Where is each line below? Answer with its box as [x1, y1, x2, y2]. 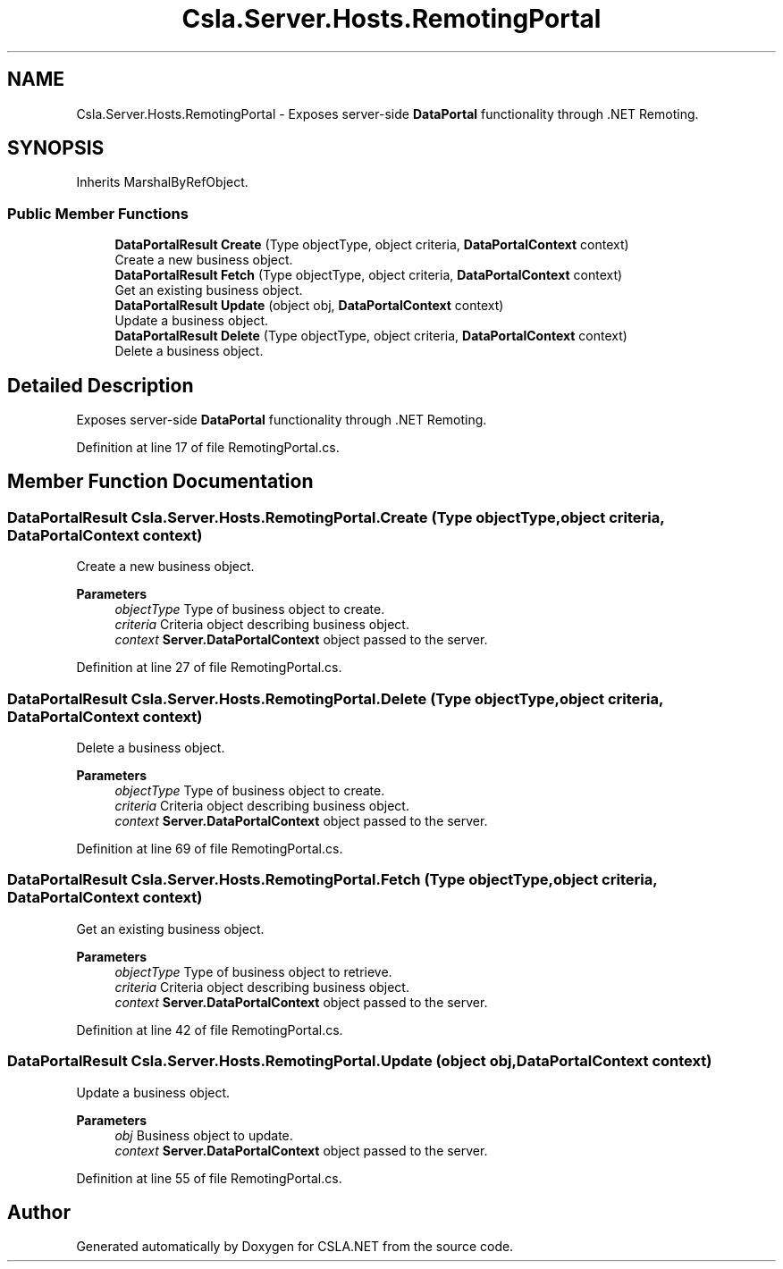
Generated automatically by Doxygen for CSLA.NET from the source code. [76, 1239, 514, 1255]
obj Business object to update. [114, 1127, 293, 1143]
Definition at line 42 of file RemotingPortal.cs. [76, 1021, 343, 1038]
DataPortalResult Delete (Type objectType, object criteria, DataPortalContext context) [114, 328, 627, 344]
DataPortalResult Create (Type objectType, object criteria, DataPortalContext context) [114, 237, 629, 253]
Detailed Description [7, 374, 194, 397]
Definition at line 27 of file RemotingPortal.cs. [76, 660, 342, 676]
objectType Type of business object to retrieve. [114, 963, 392, 979]
